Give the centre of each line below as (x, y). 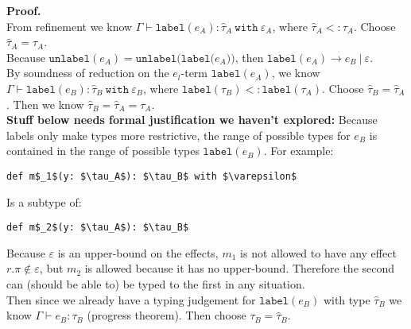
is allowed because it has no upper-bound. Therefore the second (240, 268)
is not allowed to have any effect (318, 252)
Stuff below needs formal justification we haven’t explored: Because (192, 120)
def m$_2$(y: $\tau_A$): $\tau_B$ (98, 228)
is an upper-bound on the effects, (138, 252)
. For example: (299, 151)
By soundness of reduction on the (88, 73)
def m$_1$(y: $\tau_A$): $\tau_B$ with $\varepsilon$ (152, 176)
